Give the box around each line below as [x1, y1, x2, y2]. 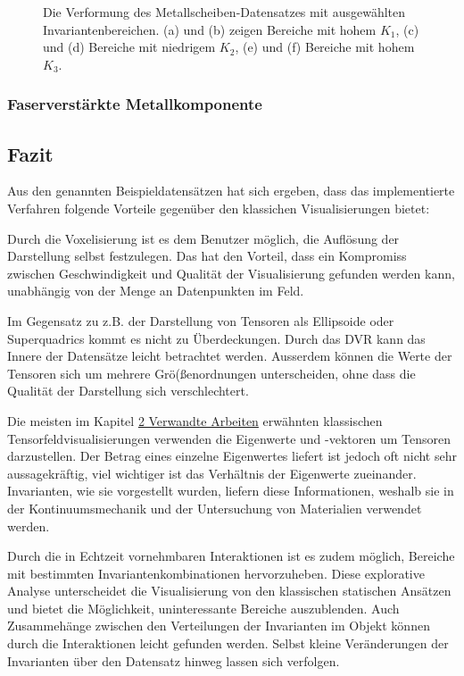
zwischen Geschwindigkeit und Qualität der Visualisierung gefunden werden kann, [7, 263, 455, 282]
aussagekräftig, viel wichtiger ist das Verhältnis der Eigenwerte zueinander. [7, 463, 417, 482]
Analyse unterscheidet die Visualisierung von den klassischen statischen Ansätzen [7, 581, 452, 600]
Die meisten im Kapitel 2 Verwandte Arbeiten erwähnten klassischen [7, 411, 383, 430]
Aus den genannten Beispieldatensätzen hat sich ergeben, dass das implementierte [7, 181, 455, 200]
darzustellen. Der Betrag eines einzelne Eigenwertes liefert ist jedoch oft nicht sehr [7, 446, 457, 465]
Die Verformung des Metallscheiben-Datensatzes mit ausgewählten [43, 3, 406, 21]
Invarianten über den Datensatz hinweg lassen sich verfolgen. [7, 651, 340, 670]
